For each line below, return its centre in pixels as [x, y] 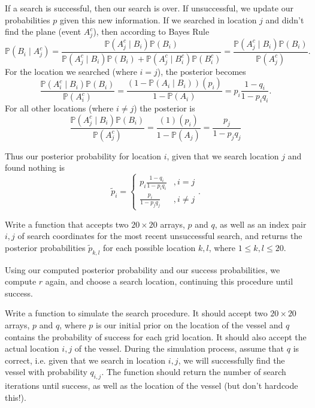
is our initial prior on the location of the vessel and [189, 324]
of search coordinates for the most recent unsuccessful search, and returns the [160, 236]
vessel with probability [46, 372]
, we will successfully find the [231, 360]
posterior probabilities [45, 247]
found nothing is [35, 167]
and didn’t [285, 19]
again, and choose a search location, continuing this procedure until [169, 281]
